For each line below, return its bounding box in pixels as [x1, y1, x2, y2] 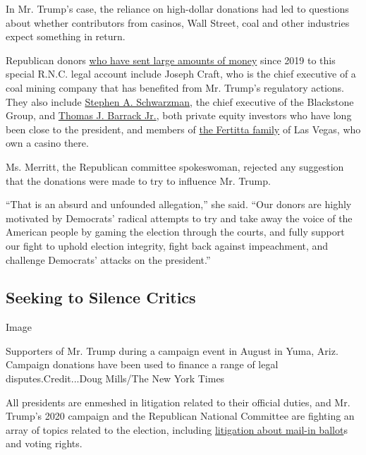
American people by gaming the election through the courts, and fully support [6, 224, 345, 239]
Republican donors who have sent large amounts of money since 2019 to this [6, 52, 336, 67]
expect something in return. [6, 29, 126, 44]
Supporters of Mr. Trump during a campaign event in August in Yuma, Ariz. [6, 343, 338, 358]
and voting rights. [6, 436, 83, 451]
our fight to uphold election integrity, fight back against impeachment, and [6, 238, 329, 253]
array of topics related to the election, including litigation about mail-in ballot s [6, 422, 348, 437]
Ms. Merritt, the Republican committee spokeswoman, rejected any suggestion [6, 159, 344, 174]
